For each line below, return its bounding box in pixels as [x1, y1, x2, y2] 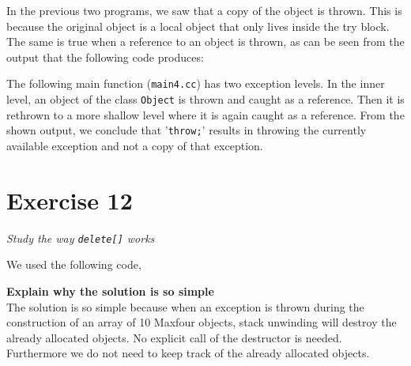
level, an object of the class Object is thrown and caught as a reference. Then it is [6, 91, 405, 108]
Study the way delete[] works [6, 229, 155, 246]
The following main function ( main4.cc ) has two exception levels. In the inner [6, 75, 385, 92]
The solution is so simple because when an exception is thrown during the [6, 298, 364, 315]
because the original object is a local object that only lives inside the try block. [6, 17, 390, 34]
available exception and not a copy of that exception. [6, 137, 263, 153]
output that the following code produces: [6, 48, 204, 65]
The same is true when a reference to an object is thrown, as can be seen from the [6, 33, 405, 50]
